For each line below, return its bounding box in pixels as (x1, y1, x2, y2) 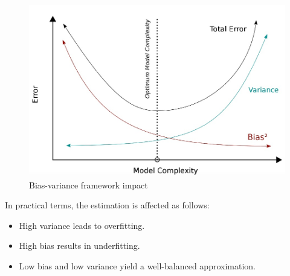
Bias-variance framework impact (29, 178, 148, 191)
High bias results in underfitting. (19, 239, 140, 252)
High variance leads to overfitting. (19, 219, 145, 231)
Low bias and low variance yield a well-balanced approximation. (19, 260, 256, 272)
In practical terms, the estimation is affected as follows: (5, 199, 210, 211)
